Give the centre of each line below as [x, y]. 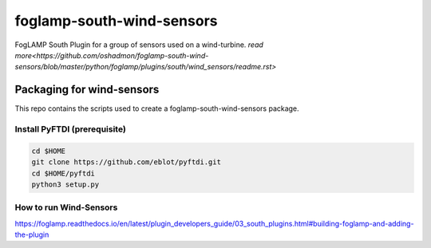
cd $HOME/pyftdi [63, 173]
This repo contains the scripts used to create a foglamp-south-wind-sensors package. [157, 108]
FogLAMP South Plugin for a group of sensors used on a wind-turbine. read [139, 45]
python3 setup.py [65, 184]
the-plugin [32, 234]
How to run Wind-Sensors [66, 207]
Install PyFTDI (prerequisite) [71, 129]
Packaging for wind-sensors [87, 90]
